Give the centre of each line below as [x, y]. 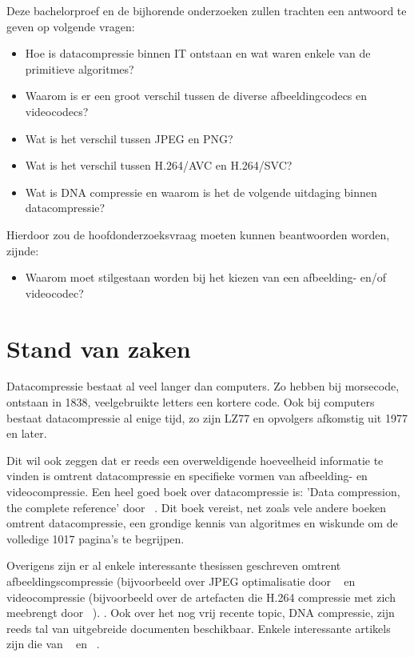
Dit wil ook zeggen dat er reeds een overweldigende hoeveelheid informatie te [195, 460]
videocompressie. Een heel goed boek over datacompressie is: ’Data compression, [203, 491]
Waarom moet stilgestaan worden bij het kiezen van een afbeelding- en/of [206, 277]
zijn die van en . [53, 644]
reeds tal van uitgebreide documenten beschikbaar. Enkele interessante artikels [199, 628]
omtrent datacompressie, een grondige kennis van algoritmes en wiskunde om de [202, 523]
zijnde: [23, 250]
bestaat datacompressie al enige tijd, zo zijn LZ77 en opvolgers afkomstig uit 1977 [207, 417]
